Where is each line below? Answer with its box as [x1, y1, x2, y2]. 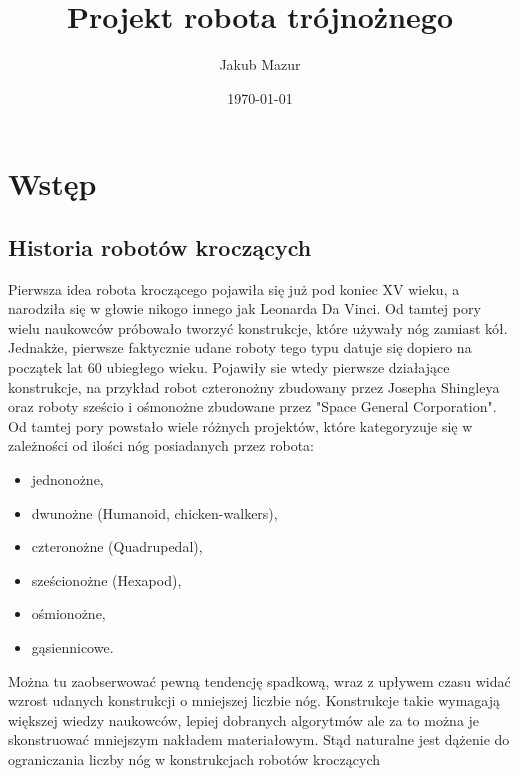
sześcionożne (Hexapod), [31, 569, 182, 590]
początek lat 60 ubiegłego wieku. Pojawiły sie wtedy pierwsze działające [8, 357, 450, 378]
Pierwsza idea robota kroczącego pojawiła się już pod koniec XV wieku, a [8, 278, 460, 299]
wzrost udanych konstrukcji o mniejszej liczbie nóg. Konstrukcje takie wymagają [8, 690, 500, 711]
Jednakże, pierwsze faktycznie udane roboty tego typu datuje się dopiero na [8, 337, 472, 358]
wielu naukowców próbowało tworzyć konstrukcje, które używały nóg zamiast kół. [8, 317, 508, 338]
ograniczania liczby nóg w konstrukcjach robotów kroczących [8, 748, 381, 769]
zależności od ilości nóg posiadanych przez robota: [8, 435, 314, 456]
